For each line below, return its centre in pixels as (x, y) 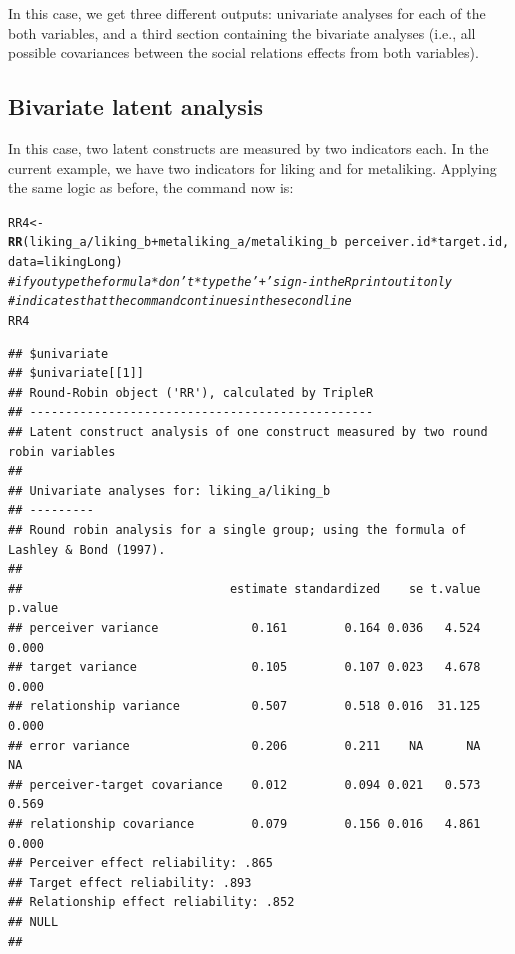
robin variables (62, 451)
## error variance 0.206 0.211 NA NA (244, 745)
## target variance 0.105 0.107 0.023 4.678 (244, 667)
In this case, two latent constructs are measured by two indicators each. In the (248, 147)
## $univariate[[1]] (76, 373)
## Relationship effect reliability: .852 (151, 902)
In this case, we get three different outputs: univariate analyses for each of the (247, 13)
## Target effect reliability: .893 (130, 882)
